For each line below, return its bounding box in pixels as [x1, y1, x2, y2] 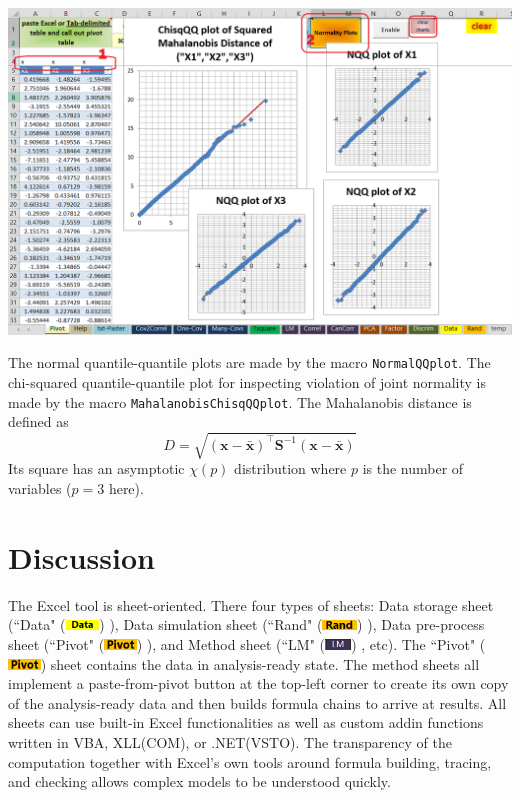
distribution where [234, 458, 347, 479]
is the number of [362, 458, 464, 479]
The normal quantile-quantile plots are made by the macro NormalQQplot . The [8, 352, 491, 373]
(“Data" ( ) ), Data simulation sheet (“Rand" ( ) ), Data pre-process [8, 614, 485, 635]
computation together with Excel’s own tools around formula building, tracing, [8, 751, 492, 772]
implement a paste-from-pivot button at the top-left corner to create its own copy [8, 673, 509, 694]
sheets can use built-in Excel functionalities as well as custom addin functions [8, 712, 484, 733]
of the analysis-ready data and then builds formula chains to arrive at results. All [8, 692, 507, 713]
